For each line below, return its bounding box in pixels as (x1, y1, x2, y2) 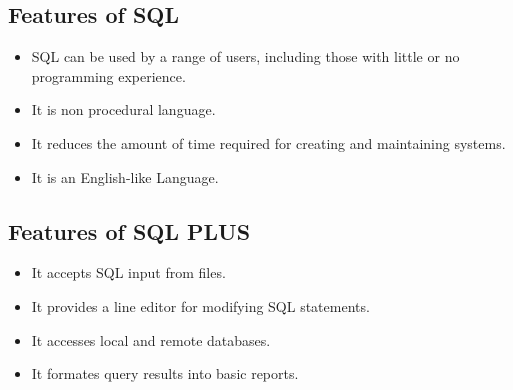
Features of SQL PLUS (8, 215, 251, 246)
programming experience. (31, 65, 186, 86)
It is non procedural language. (31, 99, 216, 120)
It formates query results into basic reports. (31, 363, 299, 384)
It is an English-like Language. (31, 166, 219, 187)
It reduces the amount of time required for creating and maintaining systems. (31, 132, 506, 153)
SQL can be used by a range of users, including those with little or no (31, 46, 460, 67)
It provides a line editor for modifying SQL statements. (31, 295, 370, 316)
